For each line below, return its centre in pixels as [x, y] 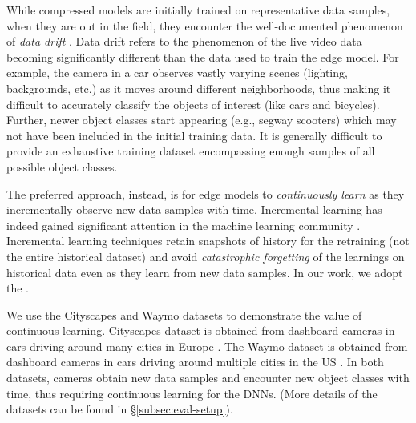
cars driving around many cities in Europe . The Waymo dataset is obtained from [207, 346]
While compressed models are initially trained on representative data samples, [198, 10]
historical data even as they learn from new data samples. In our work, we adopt [205, 272]
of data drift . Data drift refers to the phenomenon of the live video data [184, 41]
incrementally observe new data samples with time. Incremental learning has [194, 209]
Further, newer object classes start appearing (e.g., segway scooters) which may [202, 120]
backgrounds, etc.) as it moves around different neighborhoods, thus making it [199, 88]
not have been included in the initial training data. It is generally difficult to [194, 135]
